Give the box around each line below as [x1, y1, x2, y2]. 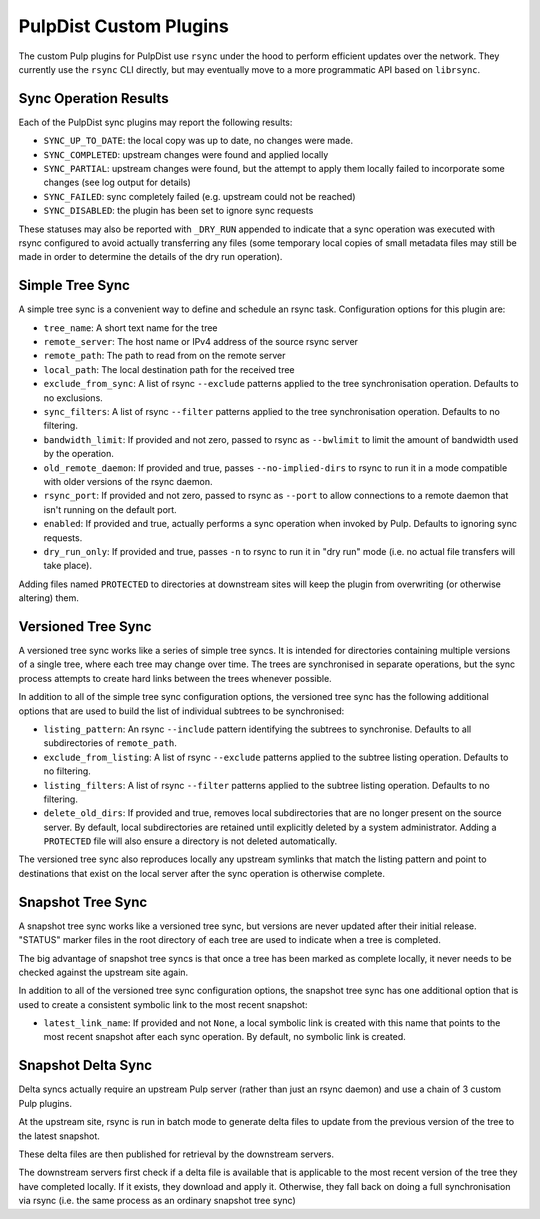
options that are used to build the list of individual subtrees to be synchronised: [18, 705, 345, 717]
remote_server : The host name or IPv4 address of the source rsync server [43, 336, 359, 348]
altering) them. [18, 592, 80, 604]
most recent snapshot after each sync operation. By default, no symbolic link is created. [43, 1031, 407, 1043]
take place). [43, 560, 92, 572]
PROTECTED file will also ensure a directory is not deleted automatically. [43, 835, 338, 847]
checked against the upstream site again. [18, 966, 189, 978]
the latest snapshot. [18, 1130, 100, 1142]
